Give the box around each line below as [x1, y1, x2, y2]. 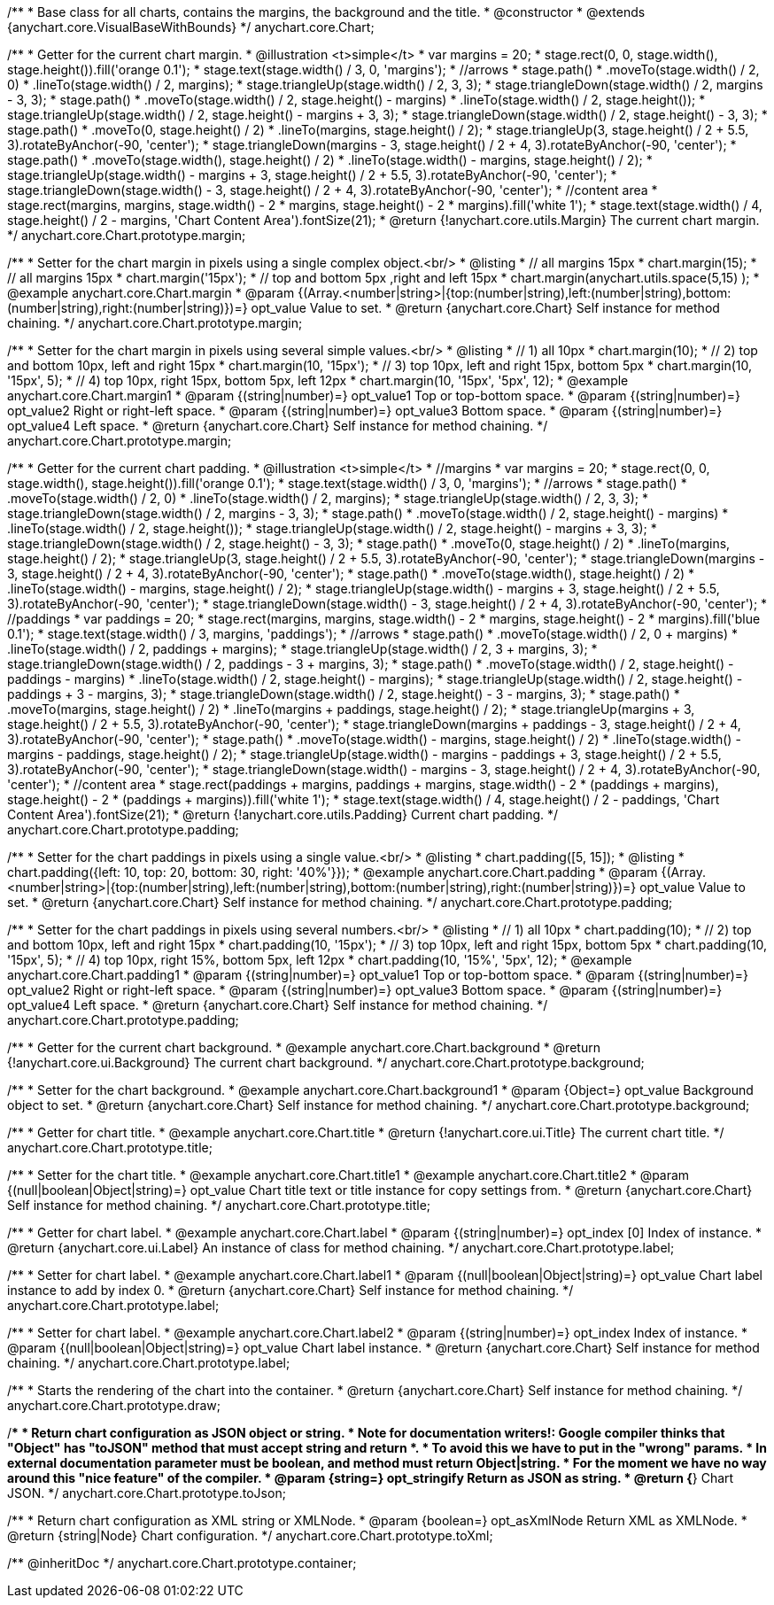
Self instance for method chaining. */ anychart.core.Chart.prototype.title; [7, 1198, 431, 1213]
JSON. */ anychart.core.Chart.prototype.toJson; [7, 1485, 286, 1500]
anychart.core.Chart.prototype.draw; [7, 1398, 221, 1413]
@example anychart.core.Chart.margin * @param [7, 285, 295, 300]
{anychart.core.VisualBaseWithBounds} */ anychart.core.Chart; [7, 19, 375, 35]
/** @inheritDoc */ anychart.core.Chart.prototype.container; [7, 1555, 357, 1570]
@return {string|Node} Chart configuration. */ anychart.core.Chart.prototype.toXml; [7, 1528, 493, 1543]
